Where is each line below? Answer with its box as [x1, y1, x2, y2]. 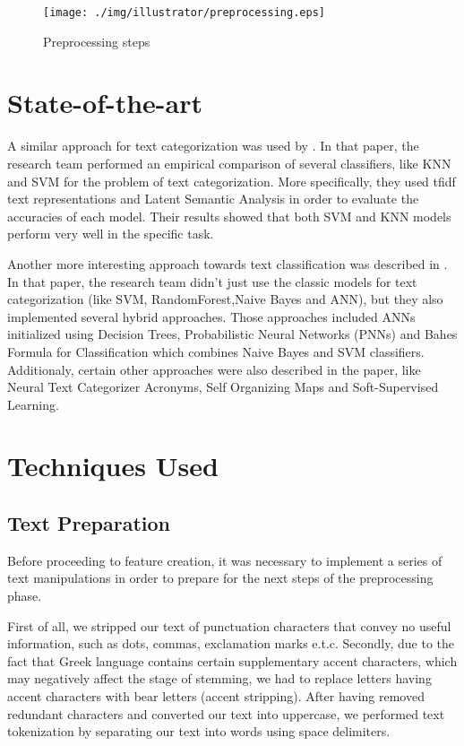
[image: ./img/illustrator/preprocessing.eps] [43, 6, 325, 19]
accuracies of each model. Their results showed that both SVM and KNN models [7, 206, 451, 225]
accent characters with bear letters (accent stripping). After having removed [7, 687, 425, 706]
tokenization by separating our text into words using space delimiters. [7, 722, 391, 741]
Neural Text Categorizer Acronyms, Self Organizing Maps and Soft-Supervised [7, 377, 439, 396]
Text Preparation [7, 509, 170, 537]
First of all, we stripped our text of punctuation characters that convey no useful [7, 616, 451, 635]
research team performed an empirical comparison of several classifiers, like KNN [7, 153, 451, 172]
